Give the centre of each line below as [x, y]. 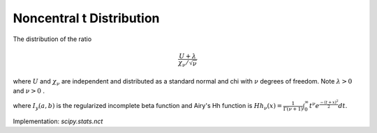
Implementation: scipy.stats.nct [58, 121]
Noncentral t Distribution [86, 18]
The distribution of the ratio [52, 39]
